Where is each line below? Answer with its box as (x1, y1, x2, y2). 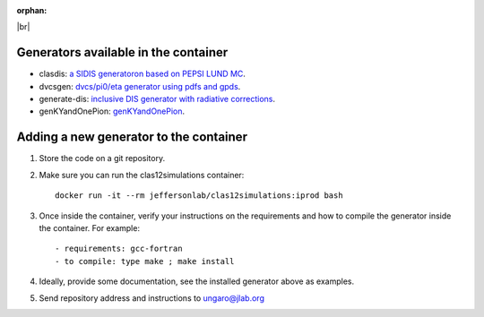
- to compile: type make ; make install (55, 256, 235, 266)
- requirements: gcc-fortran (55, 244, 183, 254)
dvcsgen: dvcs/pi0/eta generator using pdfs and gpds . (39, 81, 241, 91)
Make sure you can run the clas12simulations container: (39, 169, 245, 180)
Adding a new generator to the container (16, 130, 248, 145)
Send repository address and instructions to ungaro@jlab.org (39, 292, 264, 304)
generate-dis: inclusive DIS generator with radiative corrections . (39, 94, 276, 105)
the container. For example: (39, 222, 141, 233)
